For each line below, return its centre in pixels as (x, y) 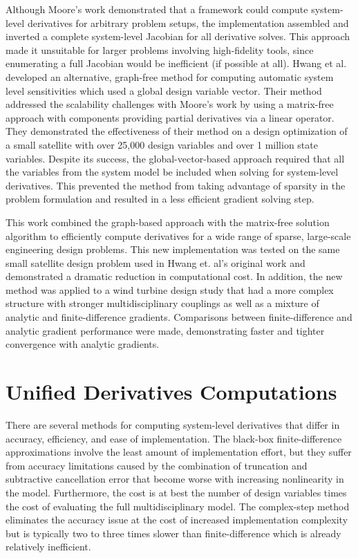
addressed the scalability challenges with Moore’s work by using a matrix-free (170, 104)
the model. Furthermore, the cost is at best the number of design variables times (176, 492)
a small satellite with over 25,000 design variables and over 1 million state (162, 144)
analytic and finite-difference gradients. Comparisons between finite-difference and (179, 317)
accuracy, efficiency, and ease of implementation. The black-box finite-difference (174, 438)
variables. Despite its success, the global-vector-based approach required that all (175, 158)
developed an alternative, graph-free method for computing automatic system (170, 76)
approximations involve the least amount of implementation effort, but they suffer (179, 452)
